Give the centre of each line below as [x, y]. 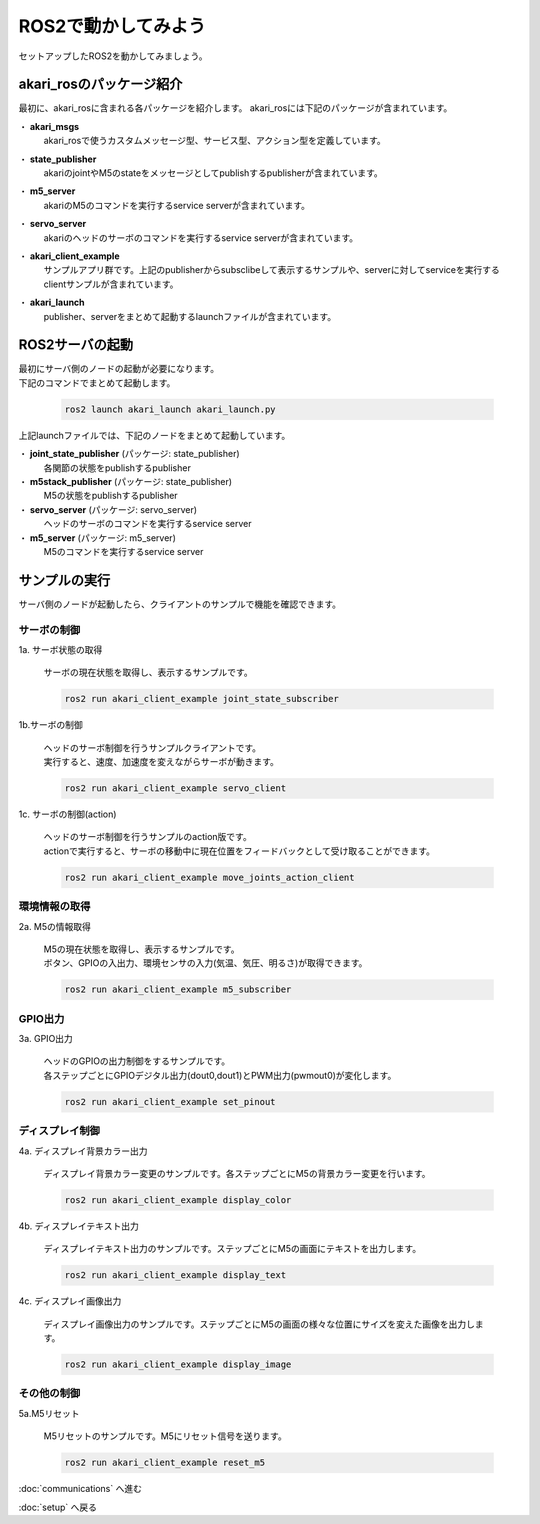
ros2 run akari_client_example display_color [178, 1199]
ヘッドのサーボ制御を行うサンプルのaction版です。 [147, 837]
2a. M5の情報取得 [55, 926]
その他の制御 [49, 1393]
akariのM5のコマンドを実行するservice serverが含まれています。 [176, 205]
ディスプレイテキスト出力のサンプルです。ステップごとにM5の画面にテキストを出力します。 [232, 1249]
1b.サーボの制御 [51, 725]
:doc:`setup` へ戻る [57, 1507]
